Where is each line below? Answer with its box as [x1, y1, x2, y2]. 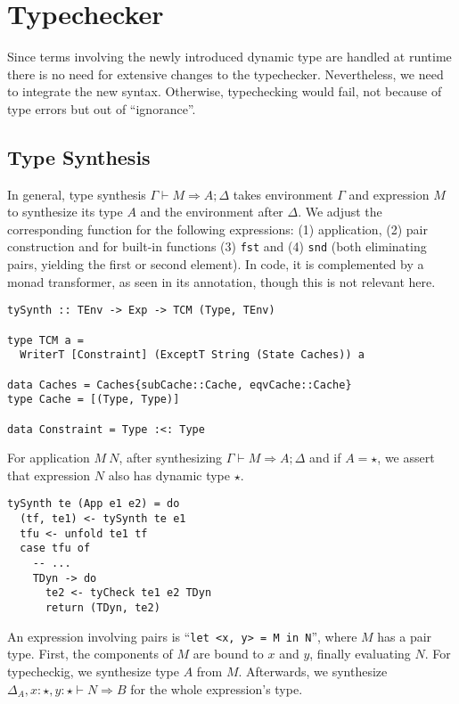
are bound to [193, 644, 264, 663]
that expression [7, 465, 91, 484]
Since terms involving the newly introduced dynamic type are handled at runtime [7, 47, 452, 66]
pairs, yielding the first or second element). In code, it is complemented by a [7, 255, 424, 274]
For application [7, 448, 90, 467]
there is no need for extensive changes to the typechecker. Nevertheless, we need [7, 64, 444, 83]
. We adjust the [298, 202, 382, 221]
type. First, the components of [7, 644, 173, 663]
